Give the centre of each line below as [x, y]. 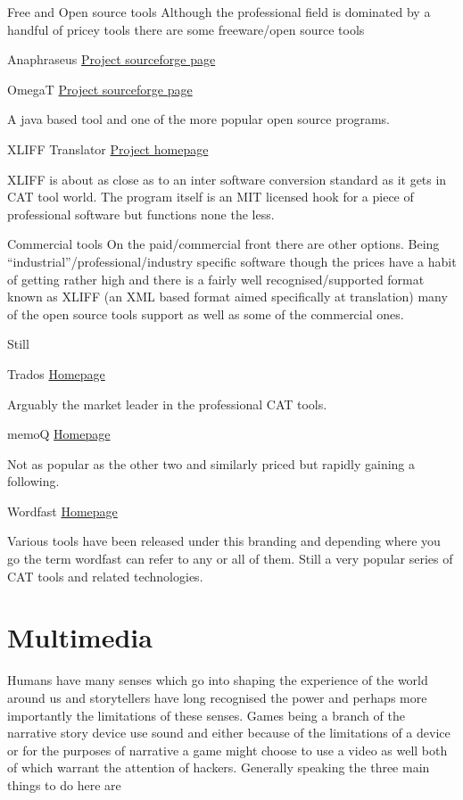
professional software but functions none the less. [141, 214]
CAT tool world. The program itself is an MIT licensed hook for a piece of [211, 197]
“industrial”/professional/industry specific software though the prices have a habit [232, 261]
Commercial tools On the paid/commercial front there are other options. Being [223, 244]
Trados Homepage [56, 373]
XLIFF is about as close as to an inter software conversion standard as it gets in [227, 179]
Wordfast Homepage [62, 511]
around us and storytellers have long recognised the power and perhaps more [217, 697]
